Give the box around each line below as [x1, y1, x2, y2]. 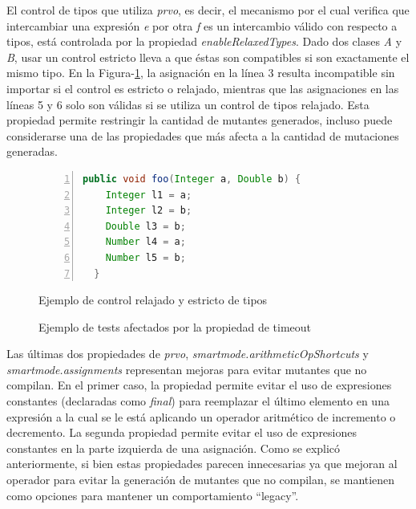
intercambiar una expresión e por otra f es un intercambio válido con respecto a [6, 17, 398, 34]
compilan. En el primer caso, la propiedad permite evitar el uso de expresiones [6, 377, 392, 393]
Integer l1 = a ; [105, 189, 192, 201]
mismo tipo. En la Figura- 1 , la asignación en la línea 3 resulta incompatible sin [6, 64, 395, 81]
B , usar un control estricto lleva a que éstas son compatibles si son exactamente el [6, 48, 410, 65]
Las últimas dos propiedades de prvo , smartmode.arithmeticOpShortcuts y [6, 345, 369, 362]
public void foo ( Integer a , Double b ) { [83, 173, 301, 185]
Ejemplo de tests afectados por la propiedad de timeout [38, 318, 312, 335]
